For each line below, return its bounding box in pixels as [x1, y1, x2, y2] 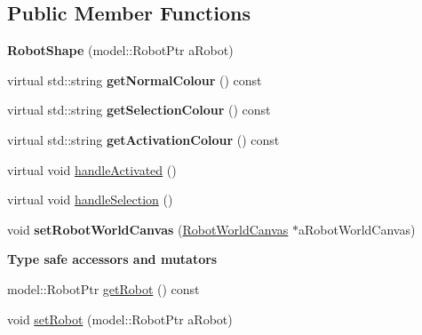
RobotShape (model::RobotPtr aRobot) [7, 41, 234, 60]
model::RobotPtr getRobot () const [7, 279, 200, 298]
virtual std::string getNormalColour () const [7, 70, 262, 89]
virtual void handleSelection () [7, 190, 173, 209]
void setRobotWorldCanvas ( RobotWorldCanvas [7, 219, 289, 238]
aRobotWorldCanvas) [299, 219, 416, 238]
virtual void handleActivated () [7, 160, 177, 179]
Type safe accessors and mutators [7, 250, 218, 268]
